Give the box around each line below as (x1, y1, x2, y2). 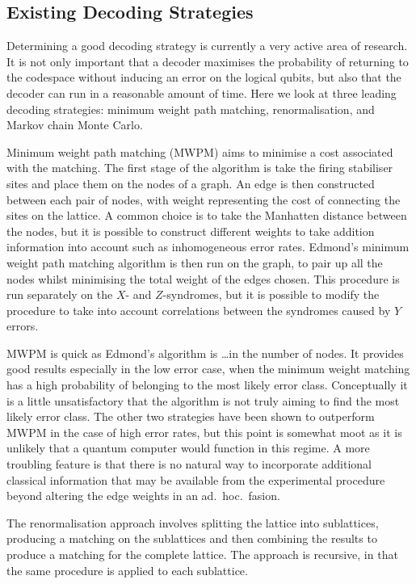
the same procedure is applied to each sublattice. (6, 561, 248, 578)
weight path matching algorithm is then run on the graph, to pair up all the (6, 254, 383, 271)
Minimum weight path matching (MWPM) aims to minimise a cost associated (6, 143, 393, 160)
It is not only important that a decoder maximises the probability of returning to (6, 53, 409, 69)
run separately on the (6, 286, 113, 303)
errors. (6, 317, 39, 334)
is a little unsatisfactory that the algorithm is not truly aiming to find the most (6, 392, 400, 409)
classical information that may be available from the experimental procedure (6, 471, 385, 488)
